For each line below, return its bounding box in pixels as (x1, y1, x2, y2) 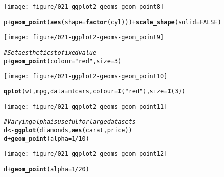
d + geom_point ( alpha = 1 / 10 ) (4, 135, 89, 142)
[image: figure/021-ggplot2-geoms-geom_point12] (4, 150, 168, 158)
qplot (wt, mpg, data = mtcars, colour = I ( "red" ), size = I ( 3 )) (4, 88, 186, 95)
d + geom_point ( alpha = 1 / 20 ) (4, 165, 89, 173)
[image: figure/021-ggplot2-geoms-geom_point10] (4, 73, 168, 80)
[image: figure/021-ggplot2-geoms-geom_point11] (4, 103, 168, 110)
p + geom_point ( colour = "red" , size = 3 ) (4, 57, 122, 65)
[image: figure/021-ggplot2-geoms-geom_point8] (4, 3, 164, 10)
